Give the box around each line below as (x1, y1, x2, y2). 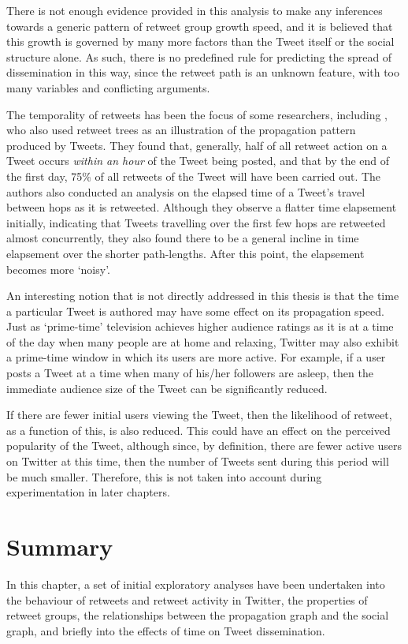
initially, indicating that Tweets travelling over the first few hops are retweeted (6, 214, 386, 230)
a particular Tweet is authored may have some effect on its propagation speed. (6, 302, 384, 319)
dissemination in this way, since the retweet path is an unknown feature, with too (6, 64, 400, 80)
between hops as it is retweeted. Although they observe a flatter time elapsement (6, 199, 397, 215)
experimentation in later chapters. (6, 484, 170, 500)
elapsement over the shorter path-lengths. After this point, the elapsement (6, 245, 365, 261)
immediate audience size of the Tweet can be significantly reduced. (6, 380, 328, 396)
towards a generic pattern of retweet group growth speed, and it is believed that (6, 17, 393, 34)
